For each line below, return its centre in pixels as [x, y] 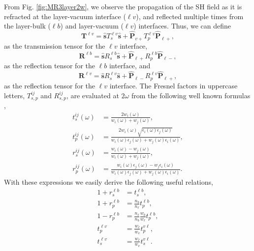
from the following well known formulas [191, 95]
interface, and [130, 66]
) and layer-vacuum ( [92, 26]
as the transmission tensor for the [55, 45]
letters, [15, 95]
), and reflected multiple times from [190, 16]
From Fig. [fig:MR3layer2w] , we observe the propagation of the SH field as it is [123, 6]
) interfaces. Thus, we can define [182, 26]
